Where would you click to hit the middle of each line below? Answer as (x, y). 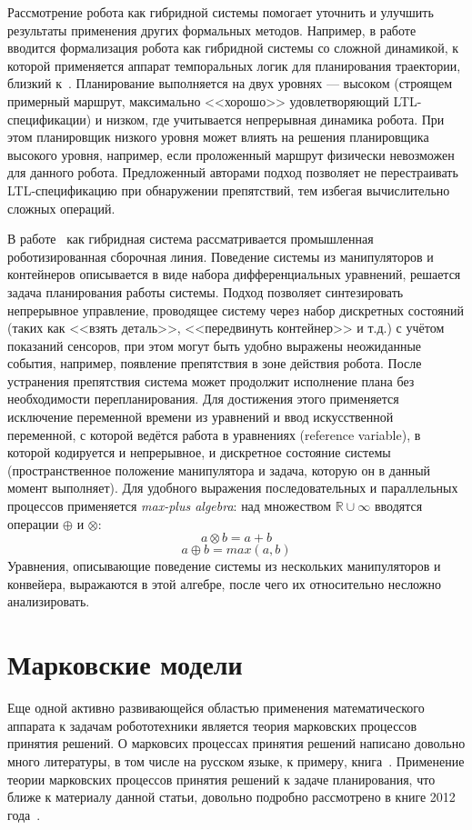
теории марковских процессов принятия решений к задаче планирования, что (221, 779)
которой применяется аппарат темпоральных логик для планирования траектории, (234, 65)
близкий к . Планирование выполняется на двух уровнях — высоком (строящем (230, 83)
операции (33, 523)
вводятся (398, 506)
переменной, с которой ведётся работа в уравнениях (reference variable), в (214, 434)
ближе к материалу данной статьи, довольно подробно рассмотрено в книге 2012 (231, 797)
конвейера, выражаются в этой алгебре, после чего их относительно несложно (224, 583)
